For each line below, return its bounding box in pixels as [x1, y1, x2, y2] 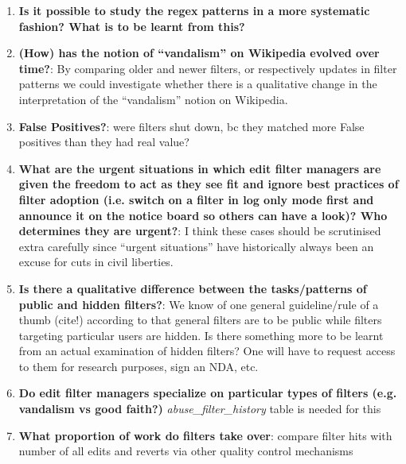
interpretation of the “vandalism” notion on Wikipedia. [18, 91, 288, 107]
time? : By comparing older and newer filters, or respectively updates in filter [18, 60, 397, 76]
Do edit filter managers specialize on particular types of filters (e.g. [18, 385, 397, 401]
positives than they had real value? [18, 133, 189, 150]
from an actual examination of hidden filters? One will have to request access [18, 342, 396, 359]
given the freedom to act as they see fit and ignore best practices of [18, 176, 399, 192]
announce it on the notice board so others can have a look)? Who [18, 207, 388, 223]
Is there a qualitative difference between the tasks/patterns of [18, 280, 367, 296]
